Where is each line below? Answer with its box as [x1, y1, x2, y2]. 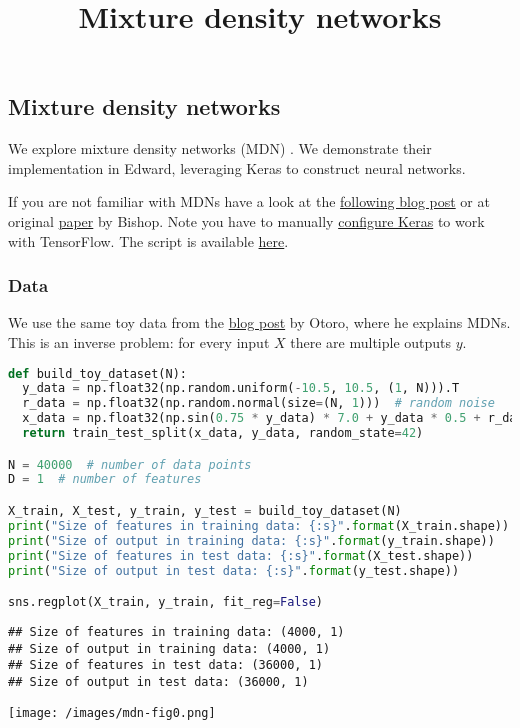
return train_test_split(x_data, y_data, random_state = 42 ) [22, 426, 424, 441]
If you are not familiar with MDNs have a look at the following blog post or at [8, 191, 490, 212]
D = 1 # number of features [8, 472, 202, 487]
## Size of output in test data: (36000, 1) [8, 674, 309, 689]
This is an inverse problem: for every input [8, 331, 270, 352]
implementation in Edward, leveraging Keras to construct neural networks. [8, 157, 466, 178]
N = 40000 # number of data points [8, 457, 252, 472]
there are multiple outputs [290, 331, 452, 352]
